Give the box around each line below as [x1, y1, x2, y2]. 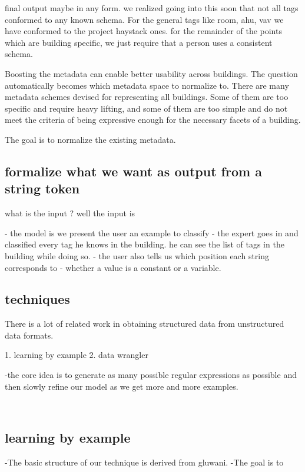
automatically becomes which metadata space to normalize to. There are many [5, 79, 289, 91]
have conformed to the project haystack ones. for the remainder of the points [5, 25, 282, 37]
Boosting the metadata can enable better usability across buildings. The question [5, 67, 298, 79]
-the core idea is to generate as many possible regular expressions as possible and [5, 369, 297, 381]
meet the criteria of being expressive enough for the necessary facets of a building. [5, 113, 301, 126]
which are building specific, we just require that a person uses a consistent [5, 36, 273, 48]
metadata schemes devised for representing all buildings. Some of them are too [5, 91, 289, 103]
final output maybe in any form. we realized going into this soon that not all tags [5, 2, 299, 14]
